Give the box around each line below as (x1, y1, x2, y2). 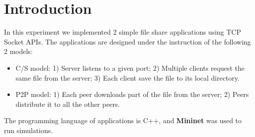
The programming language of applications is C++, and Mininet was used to (4, 115, 242, 126)
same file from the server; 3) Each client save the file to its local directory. (15, 72, 240, 83)
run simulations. (4, 125, 53, 135)
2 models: (4, 46, 33, 56)
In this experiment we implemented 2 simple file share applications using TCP (4, 27, 241, 37)
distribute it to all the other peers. (15, 98, 120, 109)
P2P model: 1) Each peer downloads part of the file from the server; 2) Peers (15, 89, 249, 99)
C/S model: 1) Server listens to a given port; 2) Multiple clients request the (15, 62, 245, 73)
